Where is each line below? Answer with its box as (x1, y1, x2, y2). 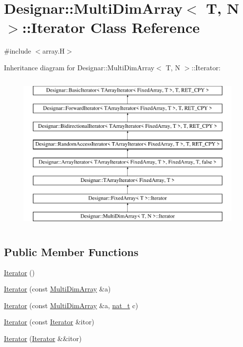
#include (4, 46, 31, 56)
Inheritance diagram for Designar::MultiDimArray (4, 62, 155, 72)
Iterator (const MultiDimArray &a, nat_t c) (4, 300, 138, 310)
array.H (42, 46, 65, 56)
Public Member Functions (4, 244, 138, 259)
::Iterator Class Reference (22, 17, 200, 37)
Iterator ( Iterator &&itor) (4, 333, 82, 344)
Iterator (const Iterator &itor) (4, 317, 94, 327)
